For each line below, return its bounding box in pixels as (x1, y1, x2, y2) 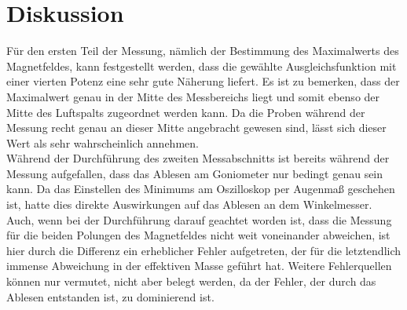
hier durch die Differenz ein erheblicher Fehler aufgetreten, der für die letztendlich (6, 242, 401, 258)
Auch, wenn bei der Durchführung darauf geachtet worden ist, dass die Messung (6, 211, 392, 228)
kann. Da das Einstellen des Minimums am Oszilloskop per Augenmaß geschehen (6, 181, 395, 197)
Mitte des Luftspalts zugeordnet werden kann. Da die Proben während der (6, 104, 365, 120)
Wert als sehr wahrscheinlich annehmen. (6, 134, 199, 151)
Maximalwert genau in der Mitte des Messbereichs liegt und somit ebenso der (6, 88, 380, 104)
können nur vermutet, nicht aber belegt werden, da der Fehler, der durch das (6, 273, 376, 290)
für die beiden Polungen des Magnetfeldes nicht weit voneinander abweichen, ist (6, 227, 390, 243)
